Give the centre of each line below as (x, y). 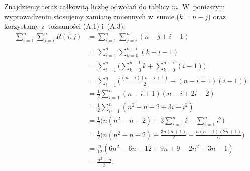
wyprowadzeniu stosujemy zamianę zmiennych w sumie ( (92, 16)
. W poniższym (202, 6)
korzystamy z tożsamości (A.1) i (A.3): (65, 26)
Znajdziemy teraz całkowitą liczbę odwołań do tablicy (87, 6)
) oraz (217, 16)
